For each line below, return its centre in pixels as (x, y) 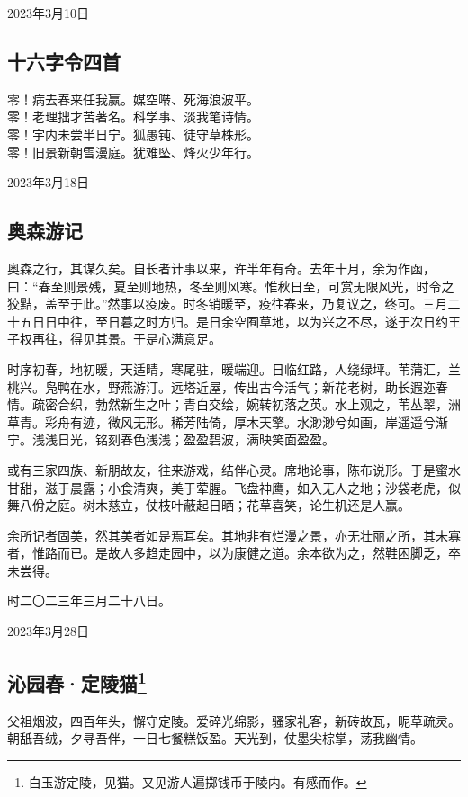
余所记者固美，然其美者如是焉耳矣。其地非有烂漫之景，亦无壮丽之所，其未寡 (234, 535)
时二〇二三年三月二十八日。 (89, 600)
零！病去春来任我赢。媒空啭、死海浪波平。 (133, 99)
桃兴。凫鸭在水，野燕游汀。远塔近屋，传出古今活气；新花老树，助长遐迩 (221, 386)
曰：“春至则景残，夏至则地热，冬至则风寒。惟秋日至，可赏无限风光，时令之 (231, 286)
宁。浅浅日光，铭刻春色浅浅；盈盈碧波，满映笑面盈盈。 (171, 439)
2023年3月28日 (48, 631)
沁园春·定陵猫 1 (77, 681)
